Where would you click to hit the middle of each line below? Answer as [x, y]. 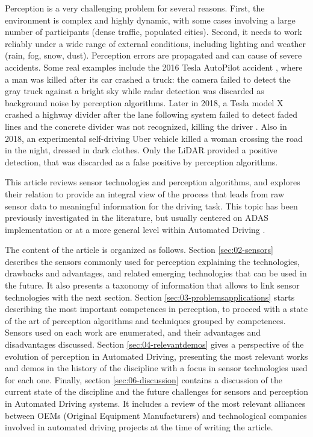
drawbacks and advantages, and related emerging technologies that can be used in [156, 273]
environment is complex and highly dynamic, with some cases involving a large [150, 20]
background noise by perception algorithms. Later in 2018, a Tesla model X [144, 102]
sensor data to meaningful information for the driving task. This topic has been [151, 206]
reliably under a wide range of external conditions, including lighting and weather [156, 43]
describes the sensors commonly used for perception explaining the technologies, [152, 261]
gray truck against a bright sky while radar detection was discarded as [135, 91]
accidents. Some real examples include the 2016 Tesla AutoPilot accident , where [154, 67]
